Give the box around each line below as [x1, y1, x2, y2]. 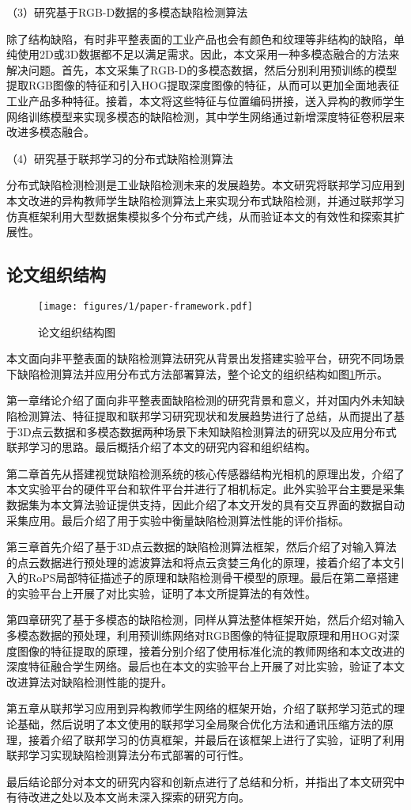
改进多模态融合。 [6, 124, 95, 140]
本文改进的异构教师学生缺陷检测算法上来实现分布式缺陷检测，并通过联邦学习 [6, 192, 405, 208]
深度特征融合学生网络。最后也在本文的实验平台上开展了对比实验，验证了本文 [6, 658, 405, 675]
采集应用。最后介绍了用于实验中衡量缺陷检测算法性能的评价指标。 [6, 511, 349, 528]
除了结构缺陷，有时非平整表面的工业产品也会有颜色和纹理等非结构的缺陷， [6, 30, 394, 47]
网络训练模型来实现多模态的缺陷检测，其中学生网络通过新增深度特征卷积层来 [6, 108, 405, 124]
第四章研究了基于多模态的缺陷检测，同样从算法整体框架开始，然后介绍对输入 [6, 611, 405, 628]
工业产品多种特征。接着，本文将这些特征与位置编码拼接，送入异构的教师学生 [6, 92, 405, 108]
